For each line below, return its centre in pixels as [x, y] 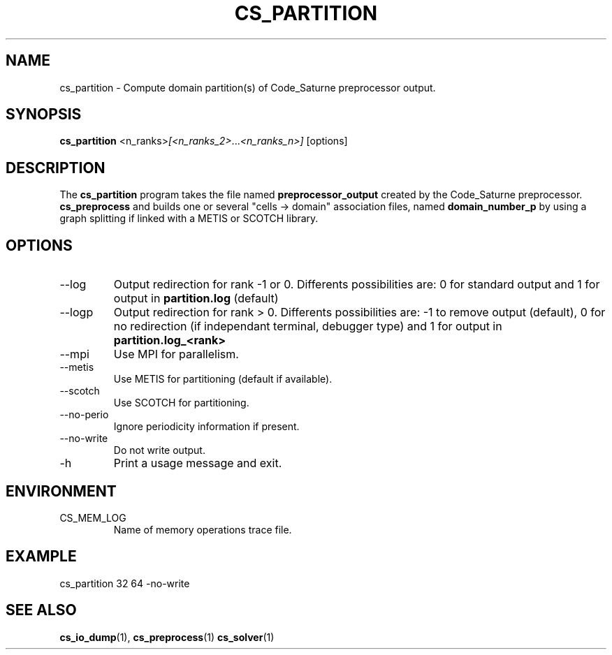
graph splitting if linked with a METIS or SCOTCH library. [189, 219]
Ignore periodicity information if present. [206, 427]
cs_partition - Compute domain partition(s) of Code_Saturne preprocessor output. [248, 87]
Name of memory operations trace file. [203, 529]
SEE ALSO [41, 610]
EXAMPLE [41, 557]
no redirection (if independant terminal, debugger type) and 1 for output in [308, 326]
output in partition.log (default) [196, 299]
